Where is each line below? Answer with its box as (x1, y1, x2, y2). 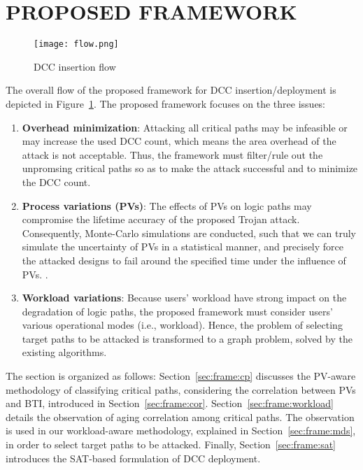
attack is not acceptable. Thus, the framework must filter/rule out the (22, 147, 323, 162)
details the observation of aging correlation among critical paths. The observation (6, 409, 355, 424)
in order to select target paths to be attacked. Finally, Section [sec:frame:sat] (6, 437, 336, 452)
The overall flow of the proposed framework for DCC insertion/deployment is (6, 83, 336, 97)
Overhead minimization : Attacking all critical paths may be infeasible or (22, 120, 348, 134)
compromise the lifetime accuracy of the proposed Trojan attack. (22, 212, 300, 227)
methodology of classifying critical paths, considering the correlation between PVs (6, 382, 356, 397)
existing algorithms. (22, 345, 107, 359)
